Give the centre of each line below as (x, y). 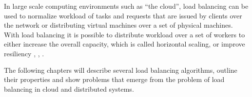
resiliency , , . (24, 53)
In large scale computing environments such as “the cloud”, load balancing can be (126, 6)
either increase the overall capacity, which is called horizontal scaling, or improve (125, 44)
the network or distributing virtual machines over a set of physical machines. (118, 25)
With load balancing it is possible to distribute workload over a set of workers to (125, 34)
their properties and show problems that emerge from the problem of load (114, 79)
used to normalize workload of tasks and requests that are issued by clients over (123, 15)
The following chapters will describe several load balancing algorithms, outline (121, 70)
